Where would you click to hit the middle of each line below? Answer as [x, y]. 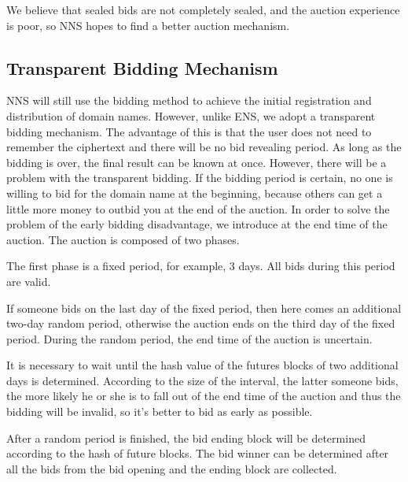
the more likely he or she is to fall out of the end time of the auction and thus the [204, 396]
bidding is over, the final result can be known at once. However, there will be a [197, 162]
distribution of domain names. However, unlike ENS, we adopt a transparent [191, 115]
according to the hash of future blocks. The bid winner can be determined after [198, 453]
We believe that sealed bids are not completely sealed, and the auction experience [203, 9]
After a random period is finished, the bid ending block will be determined [186, 438]
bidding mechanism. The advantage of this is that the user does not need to [189, 131]
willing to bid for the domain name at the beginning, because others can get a [195, 193]
